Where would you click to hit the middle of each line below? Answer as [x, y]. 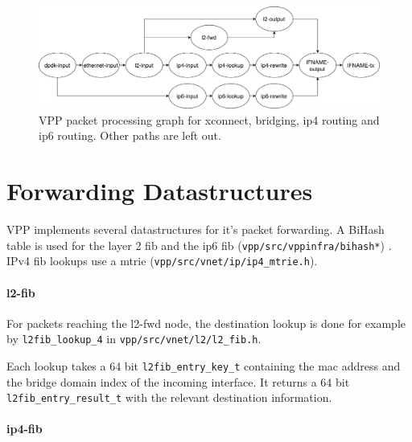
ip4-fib [25, 429]
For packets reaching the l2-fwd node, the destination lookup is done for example [206, 323]
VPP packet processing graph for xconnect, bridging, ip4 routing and [209, 119]
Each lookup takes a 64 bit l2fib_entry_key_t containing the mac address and [204, 365]
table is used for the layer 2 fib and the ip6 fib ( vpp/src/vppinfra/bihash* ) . [199, 245]
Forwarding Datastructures [160, 191]
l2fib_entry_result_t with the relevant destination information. [169, 397]
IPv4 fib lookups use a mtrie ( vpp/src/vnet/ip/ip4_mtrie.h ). [162, 261]
